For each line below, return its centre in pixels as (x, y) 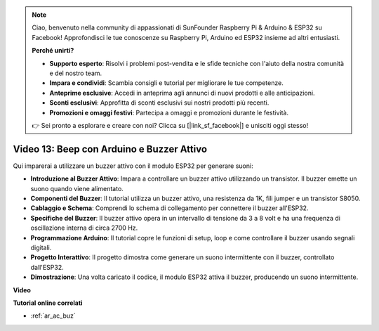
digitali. (41, 247)
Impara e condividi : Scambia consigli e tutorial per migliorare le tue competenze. (166, 83)
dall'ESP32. (47, 267)
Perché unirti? (53, 51)
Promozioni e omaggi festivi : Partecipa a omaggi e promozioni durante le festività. (169, 112)
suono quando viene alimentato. (77, 188)
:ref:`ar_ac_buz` (53, 316)
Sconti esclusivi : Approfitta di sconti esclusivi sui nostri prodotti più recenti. (159, 103)
